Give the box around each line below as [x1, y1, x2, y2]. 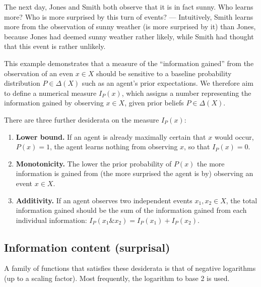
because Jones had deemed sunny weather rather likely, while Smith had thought [4, 31, 254, 41]
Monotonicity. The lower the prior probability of [16, 158, 172, 168]
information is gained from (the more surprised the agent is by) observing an [16, 168, 253, 179]
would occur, [214, 131, 254, 142]
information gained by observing [4, 97, 104, 108]
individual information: [16, 214, 87, 225]
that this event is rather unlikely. [4, 41, 106, 51]
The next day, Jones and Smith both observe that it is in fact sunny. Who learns [4, 2, 253, 12]
